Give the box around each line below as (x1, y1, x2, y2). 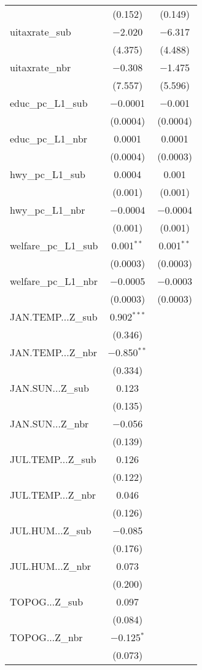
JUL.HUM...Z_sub (10, 523, 91, 537)
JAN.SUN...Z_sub (10, 381, 89, 395)
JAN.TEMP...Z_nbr (10, 345, 98, 359)
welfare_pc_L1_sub (10, 238, 98, 252)
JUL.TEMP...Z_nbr (10, 488, 96, 502)
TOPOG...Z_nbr (10, 630, 83, 644)
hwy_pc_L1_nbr (10, 203, 85, 217)
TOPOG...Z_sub (10, 594, 84, 609)
